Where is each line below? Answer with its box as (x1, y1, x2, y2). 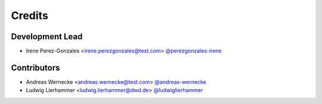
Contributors (11, 62, 60, 73)
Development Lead (11, 31, 83, 42)
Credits (11, 9, 49, 22)
